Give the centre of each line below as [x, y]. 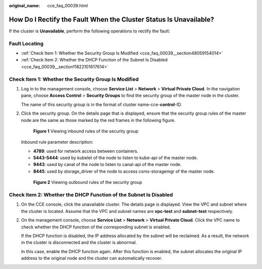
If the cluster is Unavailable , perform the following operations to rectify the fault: [90, 31]
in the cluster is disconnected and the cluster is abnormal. [79, 242]
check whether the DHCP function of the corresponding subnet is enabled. [96, 227]
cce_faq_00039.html [68, 6]
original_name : [25, 6]
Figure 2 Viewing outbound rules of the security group [88, 182]
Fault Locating [26, 44]
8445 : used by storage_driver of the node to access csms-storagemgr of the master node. [124, 171]
